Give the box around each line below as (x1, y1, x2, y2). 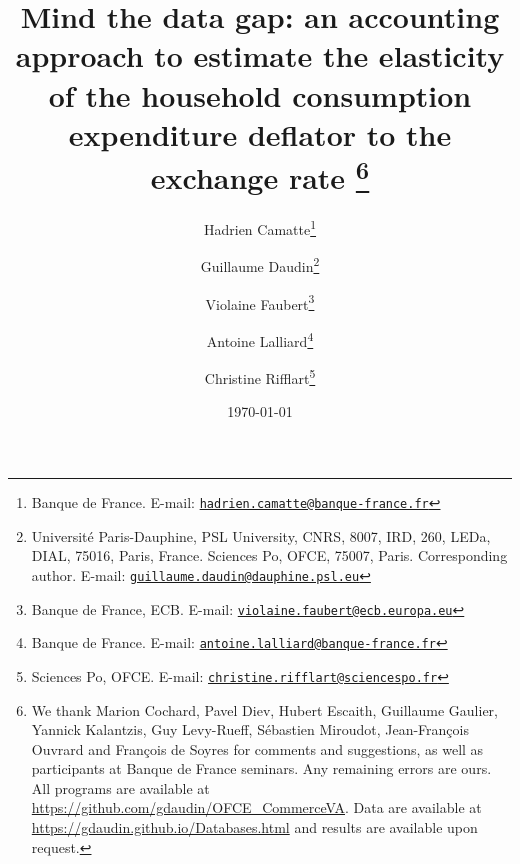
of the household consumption (48, 74, 472, 115)
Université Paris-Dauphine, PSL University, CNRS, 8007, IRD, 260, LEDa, (31, 525, 491, 546)
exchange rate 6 (150, 152, 370, 198)
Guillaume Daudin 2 (200, 253, 320, 277)
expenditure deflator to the (68, 113, 452, 154)
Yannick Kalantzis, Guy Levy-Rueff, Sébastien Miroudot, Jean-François (31, 719, 469, 740)
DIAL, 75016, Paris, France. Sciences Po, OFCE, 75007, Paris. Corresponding (31, 545, 508, 566)
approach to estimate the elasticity (15, 35, 505, 76)
